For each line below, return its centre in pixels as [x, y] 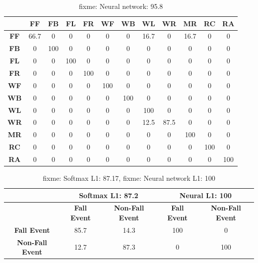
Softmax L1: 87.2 [109, 195]
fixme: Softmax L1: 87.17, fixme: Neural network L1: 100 [129, 178]
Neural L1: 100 [205, 195]
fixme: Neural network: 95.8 [121, 6]
